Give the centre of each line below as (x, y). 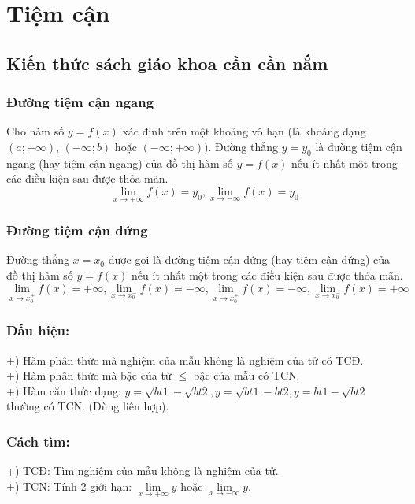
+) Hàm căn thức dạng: (64, 390)
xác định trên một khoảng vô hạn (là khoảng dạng (244, 131)
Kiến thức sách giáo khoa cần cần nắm (167, 63)
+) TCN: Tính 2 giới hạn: (69, 485)
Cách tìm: (38, 441)
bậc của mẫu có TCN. (246, 375)
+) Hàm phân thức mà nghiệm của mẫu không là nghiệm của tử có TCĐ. (185, 359)
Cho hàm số (35, 131)
